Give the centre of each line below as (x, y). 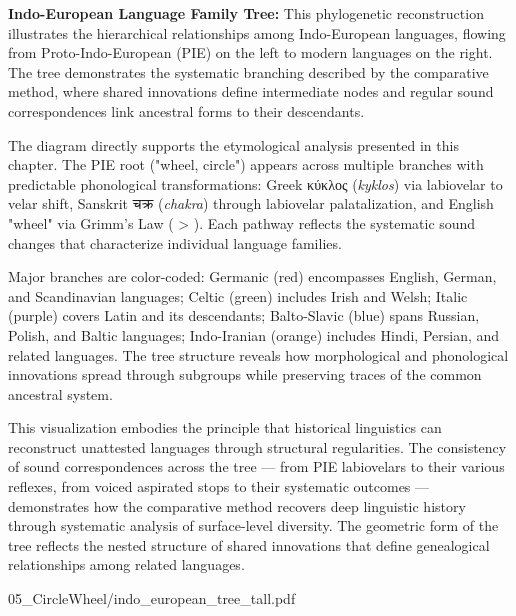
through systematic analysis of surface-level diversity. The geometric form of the (253, 525)
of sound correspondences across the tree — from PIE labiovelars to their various (256, 466)
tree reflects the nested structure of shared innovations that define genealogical (249, 544)
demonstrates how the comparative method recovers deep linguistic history (237, 505)
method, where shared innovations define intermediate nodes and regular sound (251, 91)
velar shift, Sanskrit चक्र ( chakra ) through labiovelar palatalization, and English (251, 203)
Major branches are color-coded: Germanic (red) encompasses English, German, (252, 276)
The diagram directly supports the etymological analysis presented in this (233, 144)
